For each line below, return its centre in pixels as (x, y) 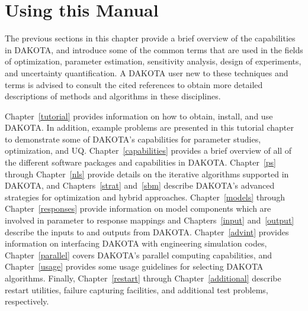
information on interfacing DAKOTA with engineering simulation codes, (136, 243)
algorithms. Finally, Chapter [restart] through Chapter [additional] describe (143, 278)
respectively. (27, 301)
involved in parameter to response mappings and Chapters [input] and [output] (150, 220)
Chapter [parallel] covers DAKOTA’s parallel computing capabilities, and (138, 255)
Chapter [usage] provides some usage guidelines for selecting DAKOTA (134, 266)
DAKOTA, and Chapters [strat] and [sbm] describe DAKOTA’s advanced (140, 185)
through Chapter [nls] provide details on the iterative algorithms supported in (147, 174)
